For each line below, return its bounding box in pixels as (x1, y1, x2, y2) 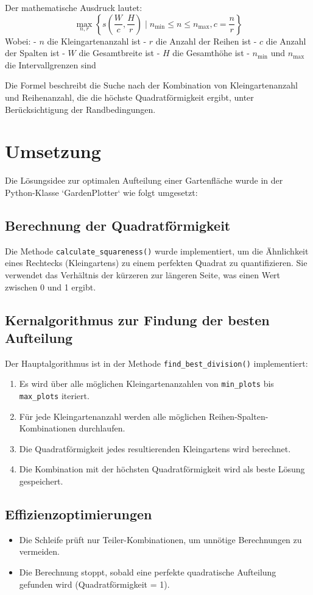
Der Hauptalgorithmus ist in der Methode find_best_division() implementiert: (5, 356, 308, 369)
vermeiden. (19, 545, 60, 558)
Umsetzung (5, 139, 101, 164)
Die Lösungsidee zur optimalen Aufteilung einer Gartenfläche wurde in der (5, 174, 283, 187)
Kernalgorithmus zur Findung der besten (5, 310, 270, 329)
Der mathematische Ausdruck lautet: (5, 1, 142, 13)
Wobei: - (5, 34, 37, 47)
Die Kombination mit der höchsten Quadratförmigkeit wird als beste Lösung (19, 463, 305, 475)
